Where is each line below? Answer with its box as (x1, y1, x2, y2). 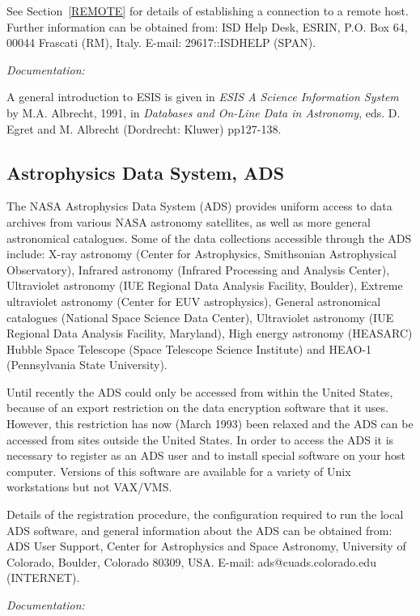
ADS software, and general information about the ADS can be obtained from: (6, 521, 392, 538)
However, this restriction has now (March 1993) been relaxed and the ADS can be (6, 415, 414, 432)
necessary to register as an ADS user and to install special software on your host (6, 447, 406, 464)
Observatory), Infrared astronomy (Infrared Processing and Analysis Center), (6, 261, 390, 278)
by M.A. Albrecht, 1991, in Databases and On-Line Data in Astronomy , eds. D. (6, 104, 401, 121)
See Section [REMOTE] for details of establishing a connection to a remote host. (6, 2, 409, 19)
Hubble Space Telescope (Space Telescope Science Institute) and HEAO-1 (6, 340, 372, 357)
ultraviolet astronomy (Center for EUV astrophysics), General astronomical (6, 292, 381, 309)
